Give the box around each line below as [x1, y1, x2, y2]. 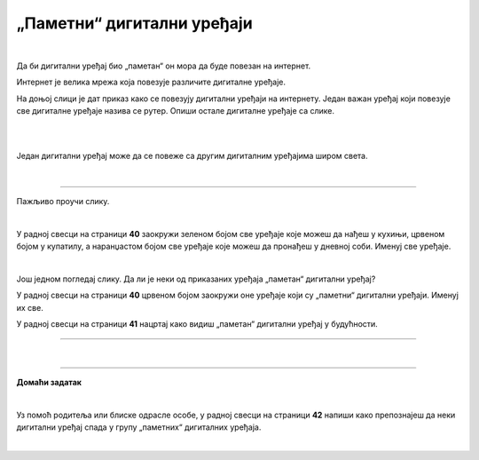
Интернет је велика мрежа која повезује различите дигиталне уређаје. [16, 76, 287, 88]
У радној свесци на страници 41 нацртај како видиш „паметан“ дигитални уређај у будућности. [16, 319, 379, 329]
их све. [16, 302, 43, 313]
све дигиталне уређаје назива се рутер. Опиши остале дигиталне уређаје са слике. [16, 106, 335, 116]
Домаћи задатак [16, 377, 82, 387]
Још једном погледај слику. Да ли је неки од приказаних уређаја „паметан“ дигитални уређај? [16, 274, 376, 284]
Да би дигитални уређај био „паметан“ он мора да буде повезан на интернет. [16, 60, 311, 71]
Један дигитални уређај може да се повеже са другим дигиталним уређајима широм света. [16, 151, 368, 162]
